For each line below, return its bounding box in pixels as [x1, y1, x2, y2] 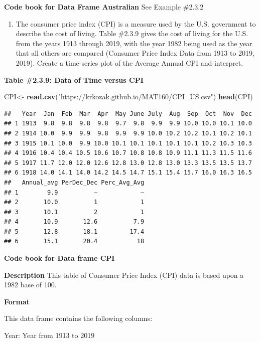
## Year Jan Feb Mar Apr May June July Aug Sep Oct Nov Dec [4, 110, 252, 117]
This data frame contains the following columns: [4, 313, 153, 323]
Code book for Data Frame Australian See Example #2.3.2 [4, 2, 204, 12]
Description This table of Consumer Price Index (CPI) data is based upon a [4, 269, 244, 280]
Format [4, 296, 30, 306]
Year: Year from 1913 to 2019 [4, 330, 95, 340]
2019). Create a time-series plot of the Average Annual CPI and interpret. [16, 57, 243, 68]
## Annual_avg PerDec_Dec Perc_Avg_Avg [4, 179, 145, 186]
